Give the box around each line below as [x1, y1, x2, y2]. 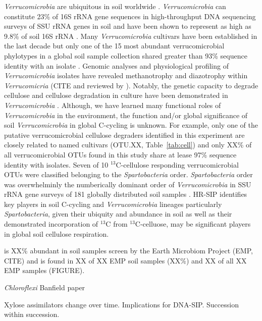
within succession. [4, 309, 60, 319]
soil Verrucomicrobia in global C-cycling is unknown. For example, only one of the [4, 120, 258, 130]
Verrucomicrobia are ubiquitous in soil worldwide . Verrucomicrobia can [4, 1, 226, 11]
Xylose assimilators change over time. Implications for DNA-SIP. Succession [4, 299, 239, 309]
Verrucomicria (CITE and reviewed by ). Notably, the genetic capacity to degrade [4, 80, 258, 90]
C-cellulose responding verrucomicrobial [116, 159, 239, 170]
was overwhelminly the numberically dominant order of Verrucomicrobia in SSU [4, 179, 251, 189]
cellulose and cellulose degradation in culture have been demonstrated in [4, 90, 228, 100]
